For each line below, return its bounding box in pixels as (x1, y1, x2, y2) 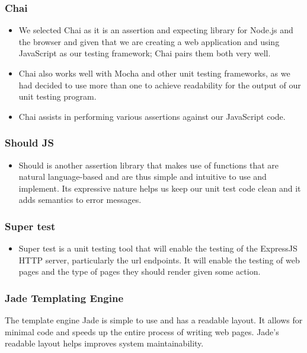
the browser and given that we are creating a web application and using (18, 35, 280, 47)
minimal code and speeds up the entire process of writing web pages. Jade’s (5, 325, 279, 338)
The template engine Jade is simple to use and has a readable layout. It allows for (5, 314, 303, 326)
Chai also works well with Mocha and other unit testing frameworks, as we (18, 67, 290, 79)
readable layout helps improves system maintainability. (5, 337, 204, 349)
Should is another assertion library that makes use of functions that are (18, 158, 279, 171)
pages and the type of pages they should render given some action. (18, 265, 261, 278)
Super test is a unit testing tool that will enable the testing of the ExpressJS (18, 242, 298, 255)
